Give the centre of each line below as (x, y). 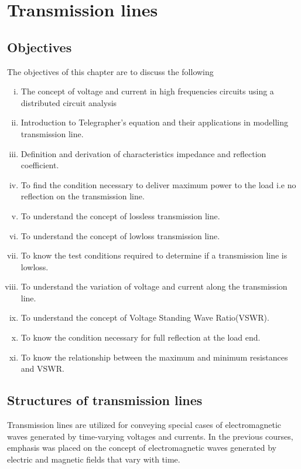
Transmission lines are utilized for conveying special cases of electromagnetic (144, 425)
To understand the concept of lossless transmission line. (120, 215)
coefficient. (40, 165)
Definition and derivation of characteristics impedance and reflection (143, 153)
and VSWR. (42, 368)
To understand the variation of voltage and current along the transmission (154, 286)
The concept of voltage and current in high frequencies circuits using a (147, 91)
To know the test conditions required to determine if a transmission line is (154, 255)
